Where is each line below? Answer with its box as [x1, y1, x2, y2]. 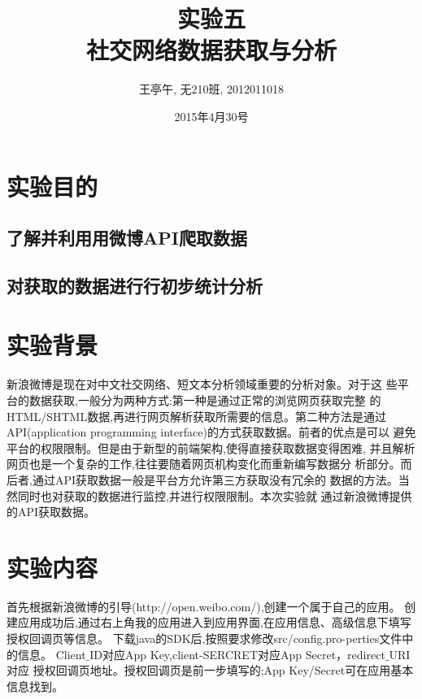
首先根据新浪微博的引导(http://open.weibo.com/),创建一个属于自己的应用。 [7, 597, 401, 614]
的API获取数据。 [7, 503, 96, 520]
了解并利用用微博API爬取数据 [7, 225, 247, 250]
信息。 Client [17, 645, 86, 662]
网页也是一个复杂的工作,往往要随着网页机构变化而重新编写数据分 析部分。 [7, 455, 401, 472]
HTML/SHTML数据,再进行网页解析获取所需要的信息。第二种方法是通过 [7, 407, 387, 424]
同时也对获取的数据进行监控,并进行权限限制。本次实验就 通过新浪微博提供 [17, 487, 412, 504]
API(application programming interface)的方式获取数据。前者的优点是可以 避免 [7, 423, 416, 441]
